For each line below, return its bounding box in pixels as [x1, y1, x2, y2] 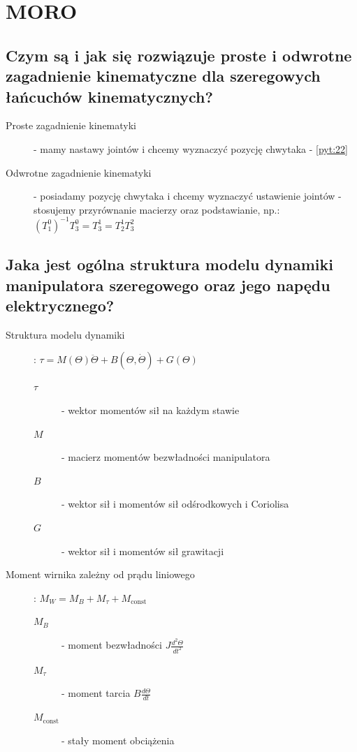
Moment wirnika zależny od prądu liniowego [6, 567, 195, 582]
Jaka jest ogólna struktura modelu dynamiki [6, 253, 333, 275]
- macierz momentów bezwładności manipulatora [61, 450, 270, 464]
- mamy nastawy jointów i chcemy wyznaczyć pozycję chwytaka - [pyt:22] [34, 141, 348, 156]
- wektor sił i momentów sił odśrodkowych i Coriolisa [61, 496, 289, 511]
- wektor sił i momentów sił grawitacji [61, 543, 224, 558]
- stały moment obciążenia [61, 732, 175, 747]
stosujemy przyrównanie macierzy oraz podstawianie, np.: [34, 202, 280, 216]
